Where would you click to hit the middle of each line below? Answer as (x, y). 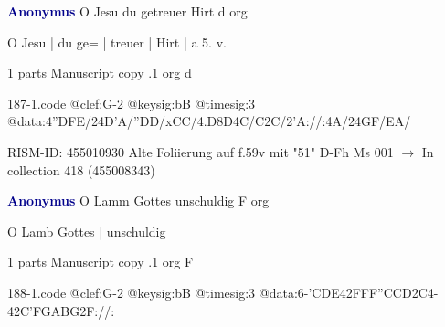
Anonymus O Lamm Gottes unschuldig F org (138, 200)
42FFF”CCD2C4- (389, 292)
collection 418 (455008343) (81, 169)
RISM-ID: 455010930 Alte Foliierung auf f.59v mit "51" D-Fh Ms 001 (201, 151)
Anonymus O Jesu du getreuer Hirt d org (127, 11)
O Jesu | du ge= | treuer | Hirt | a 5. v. (117, 42)
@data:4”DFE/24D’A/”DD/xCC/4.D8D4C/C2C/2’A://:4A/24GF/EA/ (209, 121)
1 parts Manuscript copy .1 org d (100, 73)
